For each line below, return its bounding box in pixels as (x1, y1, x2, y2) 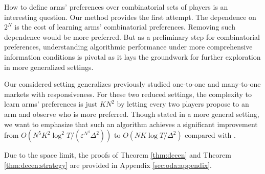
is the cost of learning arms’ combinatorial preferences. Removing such (14, 21, 235, 32)
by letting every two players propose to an (117, 98, 249, 109)
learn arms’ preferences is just (4, 98, 98, 109)
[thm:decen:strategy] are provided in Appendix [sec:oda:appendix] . (4, 159, 212, 170)
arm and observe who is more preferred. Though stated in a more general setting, (4, 108, 259, 119)
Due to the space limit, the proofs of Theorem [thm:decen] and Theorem (4, 150, 231, 160)
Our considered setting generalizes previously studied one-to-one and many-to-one (4, 79, 261, 89)
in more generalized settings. (4, 61, 94, 72)
